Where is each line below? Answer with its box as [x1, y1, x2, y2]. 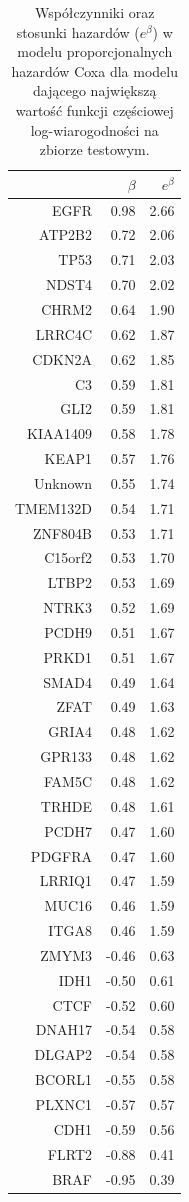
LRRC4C [35, 323, 93, 344]
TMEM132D [15, 497, 93, 518]
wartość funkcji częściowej [15, 99, 174, 120]
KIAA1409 [27, 423, 93, 444]
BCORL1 [35, 1069, 93, 1090]
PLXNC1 [35, 1093, 93, 1114]
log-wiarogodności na [30, 119, 159, 140]
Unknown [34, 472, 93, 493]
